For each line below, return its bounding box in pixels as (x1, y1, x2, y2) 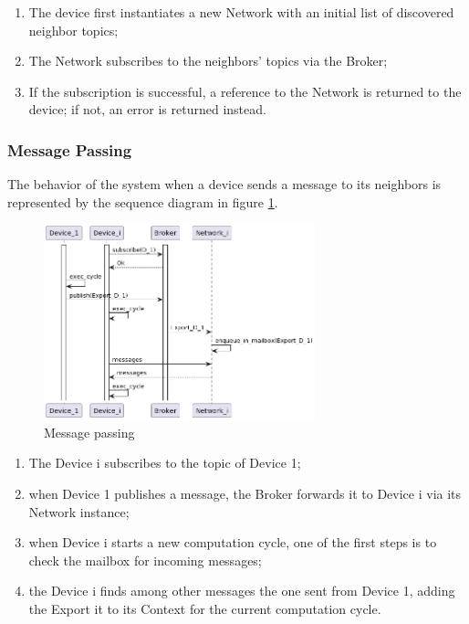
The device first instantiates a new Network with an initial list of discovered (28, 3, 454, 21)
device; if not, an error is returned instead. (28, 100, 266, 119)
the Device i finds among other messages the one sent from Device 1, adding (28, 581, 455, 600)
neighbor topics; (28, 20, 119, 39)
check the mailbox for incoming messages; (28, 550, 262, 569)
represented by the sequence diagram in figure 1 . (7, 192, 278, 211)
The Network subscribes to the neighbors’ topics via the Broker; (28, 51, 388, 70)
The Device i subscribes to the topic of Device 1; (28, 453, 301, 472)
